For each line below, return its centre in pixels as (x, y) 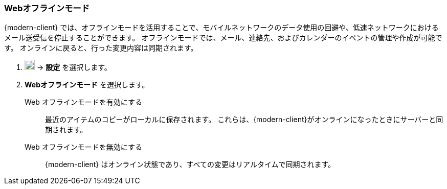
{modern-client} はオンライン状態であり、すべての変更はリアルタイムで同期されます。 (190, 164)
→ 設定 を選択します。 (74, 67)
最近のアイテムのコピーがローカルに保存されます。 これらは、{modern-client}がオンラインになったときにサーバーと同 (244, 120)
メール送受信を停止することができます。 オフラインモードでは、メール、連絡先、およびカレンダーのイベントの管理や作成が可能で (223, 38)
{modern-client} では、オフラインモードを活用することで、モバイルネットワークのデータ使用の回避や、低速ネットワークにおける (221, 28)
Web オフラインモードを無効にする (83, 147)
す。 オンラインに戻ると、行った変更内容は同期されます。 (101, 48)
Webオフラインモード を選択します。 (87, 85)
